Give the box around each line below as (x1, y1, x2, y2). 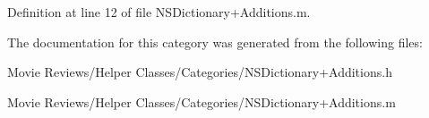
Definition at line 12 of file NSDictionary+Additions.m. (7, 3, 311, 21)
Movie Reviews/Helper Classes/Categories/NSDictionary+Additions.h (7, 63, 392, 81)
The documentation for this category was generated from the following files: (7, 32, 423, 51)
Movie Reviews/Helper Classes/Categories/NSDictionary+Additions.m (7, 92, 396, 111)
